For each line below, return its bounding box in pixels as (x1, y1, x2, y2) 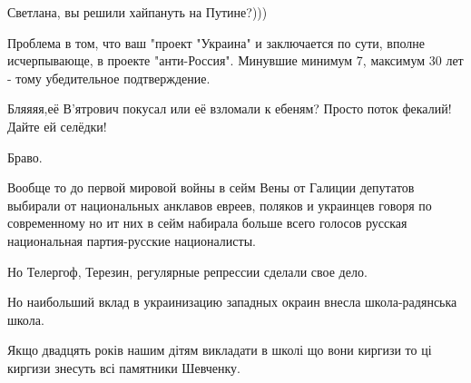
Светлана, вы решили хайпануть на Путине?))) (7, 3, 268, 21)
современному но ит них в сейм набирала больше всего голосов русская (7, 213, 407, 232)
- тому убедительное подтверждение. (7, 68, 211, 87)
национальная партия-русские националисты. (7, 231, 256, 250)
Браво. (7, 147, 43, 166)
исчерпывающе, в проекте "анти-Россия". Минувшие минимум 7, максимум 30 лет (7, 51, 464, 70)
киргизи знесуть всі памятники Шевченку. (7, 358, 241, 377)
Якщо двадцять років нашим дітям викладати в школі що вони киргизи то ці (7, 340, 432, 359)
